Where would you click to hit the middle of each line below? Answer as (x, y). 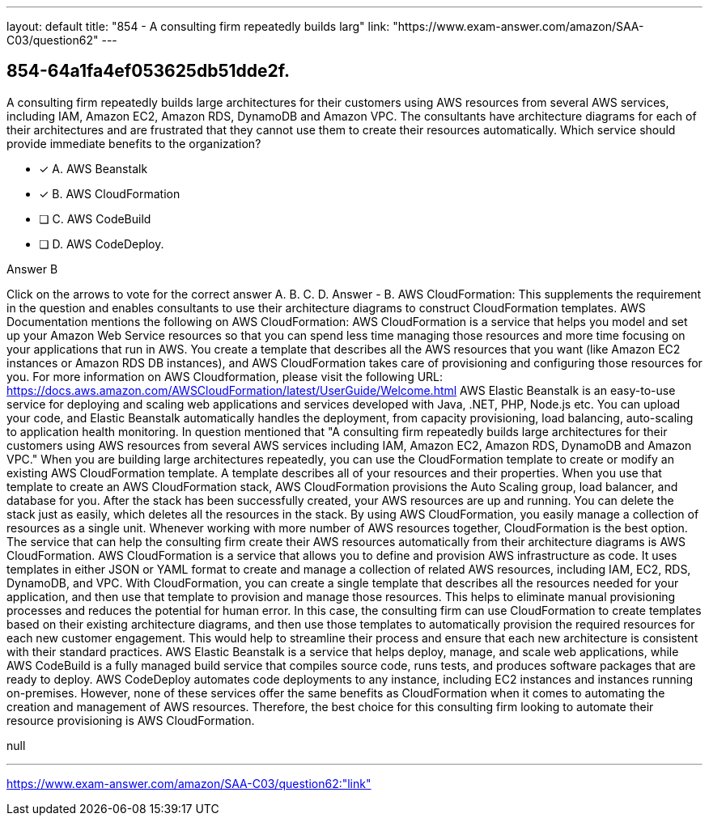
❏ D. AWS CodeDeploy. (102, 244)
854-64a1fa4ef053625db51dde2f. (148, 71)
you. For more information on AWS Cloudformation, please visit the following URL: (225, 376)
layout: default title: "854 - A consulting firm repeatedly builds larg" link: (198, 26)
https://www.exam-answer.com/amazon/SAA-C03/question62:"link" (189, 783)
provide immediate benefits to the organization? (134, 143)
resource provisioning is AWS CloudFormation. (131, 720)
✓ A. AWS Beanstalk (93, 168)
